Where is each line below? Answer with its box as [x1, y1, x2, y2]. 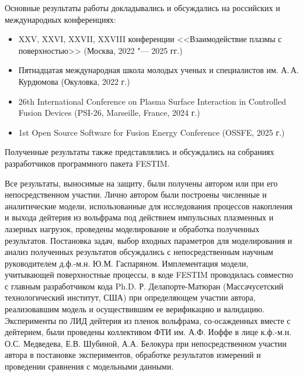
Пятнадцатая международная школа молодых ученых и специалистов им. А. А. [18, 64, 299, 76]
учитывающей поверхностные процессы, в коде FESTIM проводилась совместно [5, 268, 294, 281]
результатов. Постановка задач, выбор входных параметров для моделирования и [5, 234, 292, 246]
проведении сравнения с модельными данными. [5, 360, 174, 372]
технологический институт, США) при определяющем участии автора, [5, 291, 256, 303]
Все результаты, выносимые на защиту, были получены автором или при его [5, 177, 278, 189]
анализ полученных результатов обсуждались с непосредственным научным [5, 246, 273, 258]
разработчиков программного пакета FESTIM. [5, 157, 170, 169]
